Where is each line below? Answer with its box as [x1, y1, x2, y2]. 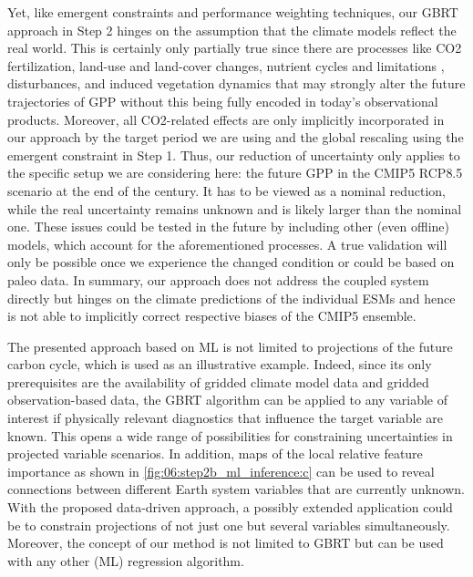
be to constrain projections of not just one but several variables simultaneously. [7, 515, 450, 534]
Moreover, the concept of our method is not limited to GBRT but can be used [7, 533, 444, 552]
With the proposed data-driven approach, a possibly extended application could [7, 498, 453, 517]
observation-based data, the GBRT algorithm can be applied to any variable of [7, 390, 448, 409]
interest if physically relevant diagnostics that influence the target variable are [7, 408, 444, 428]
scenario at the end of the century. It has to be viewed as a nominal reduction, [7, 180, 446, 200]
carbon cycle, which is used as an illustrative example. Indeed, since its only [7, 355, 432, 374]
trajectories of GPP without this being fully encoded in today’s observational [7, 91, 438, 110]
